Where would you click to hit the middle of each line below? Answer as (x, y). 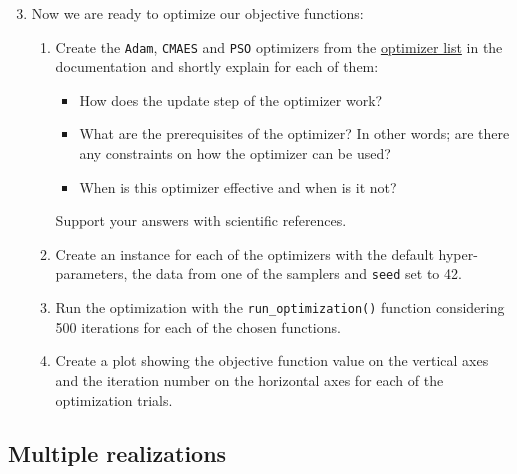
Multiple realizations (117, 453)
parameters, (91, 273)
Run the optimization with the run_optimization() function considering (280, 307)
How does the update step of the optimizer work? (231, 99)
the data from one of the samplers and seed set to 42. (296, 273)
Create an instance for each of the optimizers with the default (244, 253)
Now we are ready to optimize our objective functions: (197, 13)
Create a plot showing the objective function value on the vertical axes (272, 360)
